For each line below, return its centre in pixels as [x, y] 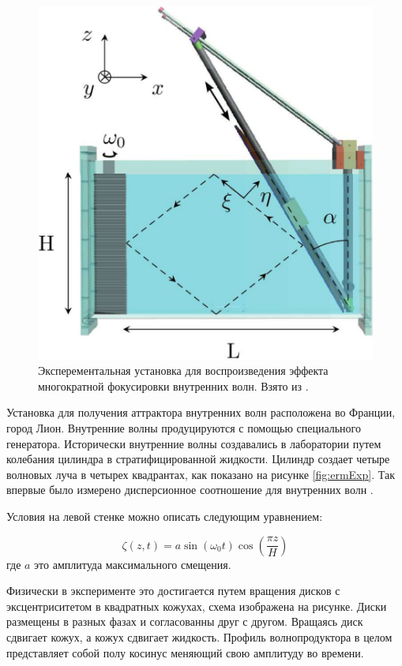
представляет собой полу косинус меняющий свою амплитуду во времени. [185, 652]
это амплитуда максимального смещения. [133, 564]
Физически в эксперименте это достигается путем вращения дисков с [173, 591]
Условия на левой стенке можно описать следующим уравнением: [165, 516]
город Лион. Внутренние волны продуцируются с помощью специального [184, 428]
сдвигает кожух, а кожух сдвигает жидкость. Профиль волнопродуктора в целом [199, 637]
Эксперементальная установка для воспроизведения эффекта [183, 370]
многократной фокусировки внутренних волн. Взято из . [173, 385]
